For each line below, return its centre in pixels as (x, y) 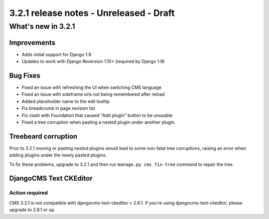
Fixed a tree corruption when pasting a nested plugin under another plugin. (99, 122)
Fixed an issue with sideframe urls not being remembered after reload (93, 94)
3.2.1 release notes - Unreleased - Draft (92, 13)
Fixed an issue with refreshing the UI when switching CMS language (92, 87)
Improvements (32, 42)
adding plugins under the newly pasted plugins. (58, 155)
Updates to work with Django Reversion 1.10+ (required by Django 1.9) (93, 62)
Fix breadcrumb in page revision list (59, 108)
